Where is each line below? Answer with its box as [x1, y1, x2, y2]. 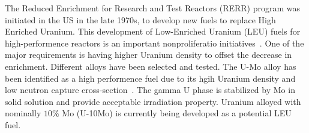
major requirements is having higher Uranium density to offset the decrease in [5, 48, 292, 61]
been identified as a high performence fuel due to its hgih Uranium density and [5, 72, 296, 84]
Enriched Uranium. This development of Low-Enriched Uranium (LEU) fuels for [5, 25, 301, 38]
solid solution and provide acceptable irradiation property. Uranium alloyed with [5, 95, 301, 107]
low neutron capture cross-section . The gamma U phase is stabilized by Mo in [5, 83, 295, 96]
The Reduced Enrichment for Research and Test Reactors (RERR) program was [5, 2, 301, 14]
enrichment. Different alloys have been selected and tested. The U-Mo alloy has [5, 60, 296, 72]
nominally [5, 107, 41, 119]
